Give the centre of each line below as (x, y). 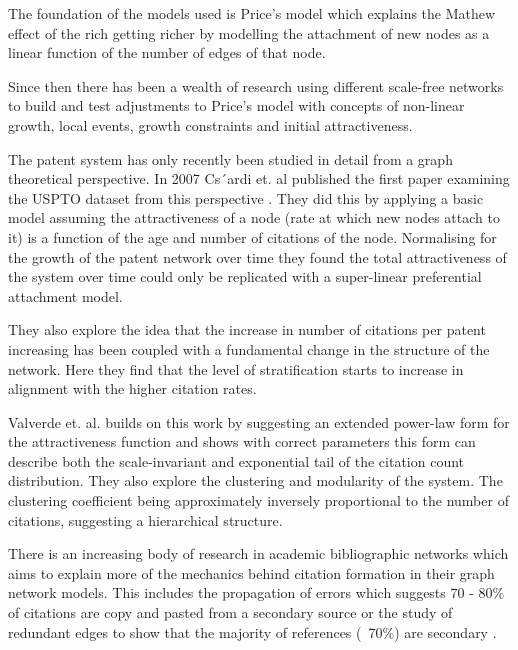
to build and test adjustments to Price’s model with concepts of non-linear (236, 105)
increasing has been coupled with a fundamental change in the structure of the (249, 348)
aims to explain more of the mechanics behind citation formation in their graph (251, 572)
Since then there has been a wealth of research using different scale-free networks (256, 85)
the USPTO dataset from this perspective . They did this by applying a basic (246, 197)
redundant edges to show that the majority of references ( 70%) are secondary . (252, 631)
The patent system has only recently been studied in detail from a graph (230, 158)
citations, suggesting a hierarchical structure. (145, 519)
